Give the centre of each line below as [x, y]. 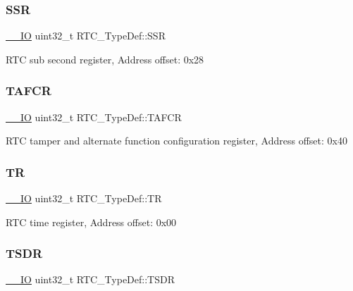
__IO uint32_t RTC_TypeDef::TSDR [90, 279]
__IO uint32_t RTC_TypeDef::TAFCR [94, 117]
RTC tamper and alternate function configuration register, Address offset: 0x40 [176, 141]
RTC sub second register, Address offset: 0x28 [105, 59]
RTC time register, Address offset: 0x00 [91, 222]
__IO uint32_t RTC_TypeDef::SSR [86, 36]
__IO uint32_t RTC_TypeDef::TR [84, 198]
